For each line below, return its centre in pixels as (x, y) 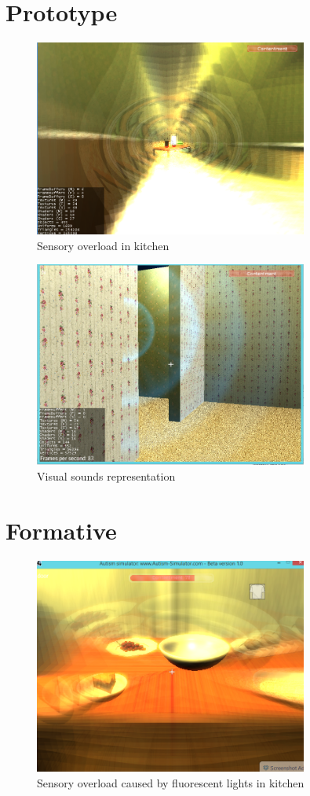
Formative (61, 530)
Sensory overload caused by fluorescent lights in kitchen (171, 782)
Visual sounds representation (106, 475)
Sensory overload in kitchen (103, 245)
